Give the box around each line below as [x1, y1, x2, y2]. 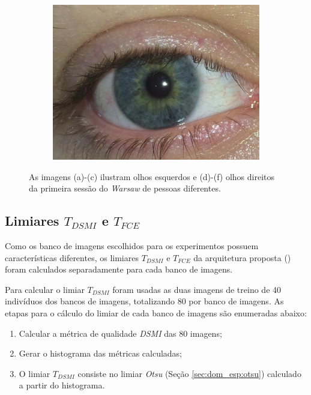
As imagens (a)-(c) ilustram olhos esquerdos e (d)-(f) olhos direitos [29, 170, 275, 182]
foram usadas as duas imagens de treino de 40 [112, 283, 282, 295]
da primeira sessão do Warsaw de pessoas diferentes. [29, 182, 221, 194]
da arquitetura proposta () [193, 251, 291, 264]
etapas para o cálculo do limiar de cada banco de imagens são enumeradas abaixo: [5, 306, 307, 319]
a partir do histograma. [19, 379, 105, 391]
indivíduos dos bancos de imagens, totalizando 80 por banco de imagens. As [5, 295, 284, 307]
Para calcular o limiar [5, 283, 85, 295]
